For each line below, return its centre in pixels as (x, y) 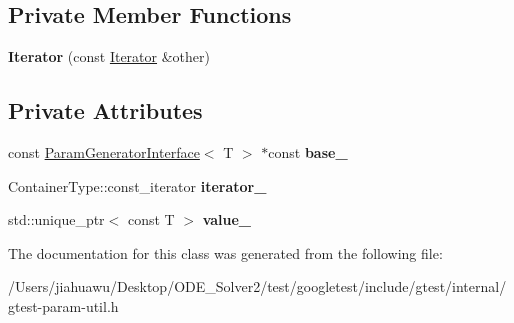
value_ (227, 219)
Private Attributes (105, 110)
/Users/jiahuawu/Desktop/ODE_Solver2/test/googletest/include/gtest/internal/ (257, 286)
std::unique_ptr (56, 219)
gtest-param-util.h (63, 305)
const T (151, 219)
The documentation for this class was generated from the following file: (225, 252)
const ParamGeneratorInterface (104, 152)
